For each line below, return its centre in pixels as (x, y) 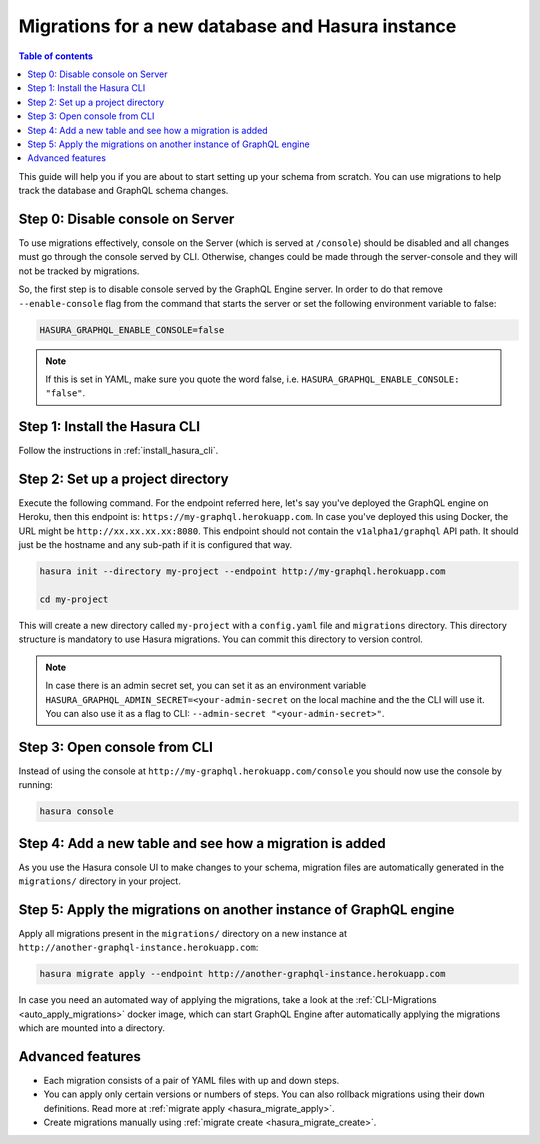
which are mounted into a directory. (91, 1028)
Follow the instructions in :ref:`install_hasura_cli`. (118, 451)
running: (36, 785)
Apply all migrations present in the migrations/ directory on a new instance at (182, 934)
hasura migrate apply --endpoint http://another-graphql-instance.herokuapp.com (242, 974)
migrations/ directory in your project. (100, 881)
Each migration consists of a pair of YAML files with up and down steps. (191, 1081)
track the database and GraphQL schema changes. (123, 191)
